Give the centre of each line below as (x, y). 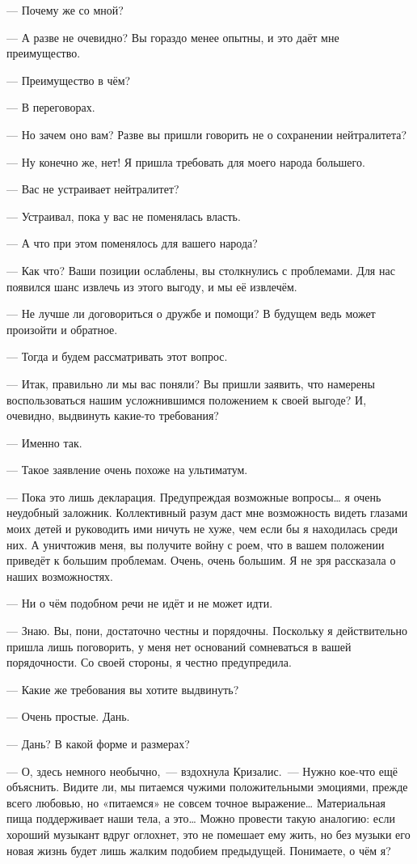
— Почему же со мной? (65, 10)
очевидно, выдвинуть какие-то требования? (113, 415)
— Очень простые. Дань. (68, 716)
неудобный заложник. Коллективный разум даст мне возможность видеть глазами (207, 512)
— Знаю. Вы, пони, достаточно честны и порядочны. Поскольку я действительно (207, 631)
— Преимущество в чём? (69, 80)
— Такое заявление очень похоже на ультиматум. (127, 470)
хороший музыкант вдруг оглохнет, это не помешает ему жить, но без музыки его (208, 834)
